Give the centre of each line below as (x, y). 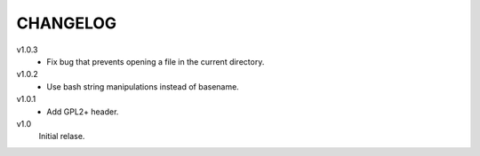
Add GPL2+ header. (83, 112)
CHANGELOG (67, 23)
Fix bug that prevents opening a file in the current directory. (156, 61)
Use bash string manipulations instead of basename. (143, 86)
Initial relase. (62, 136)
